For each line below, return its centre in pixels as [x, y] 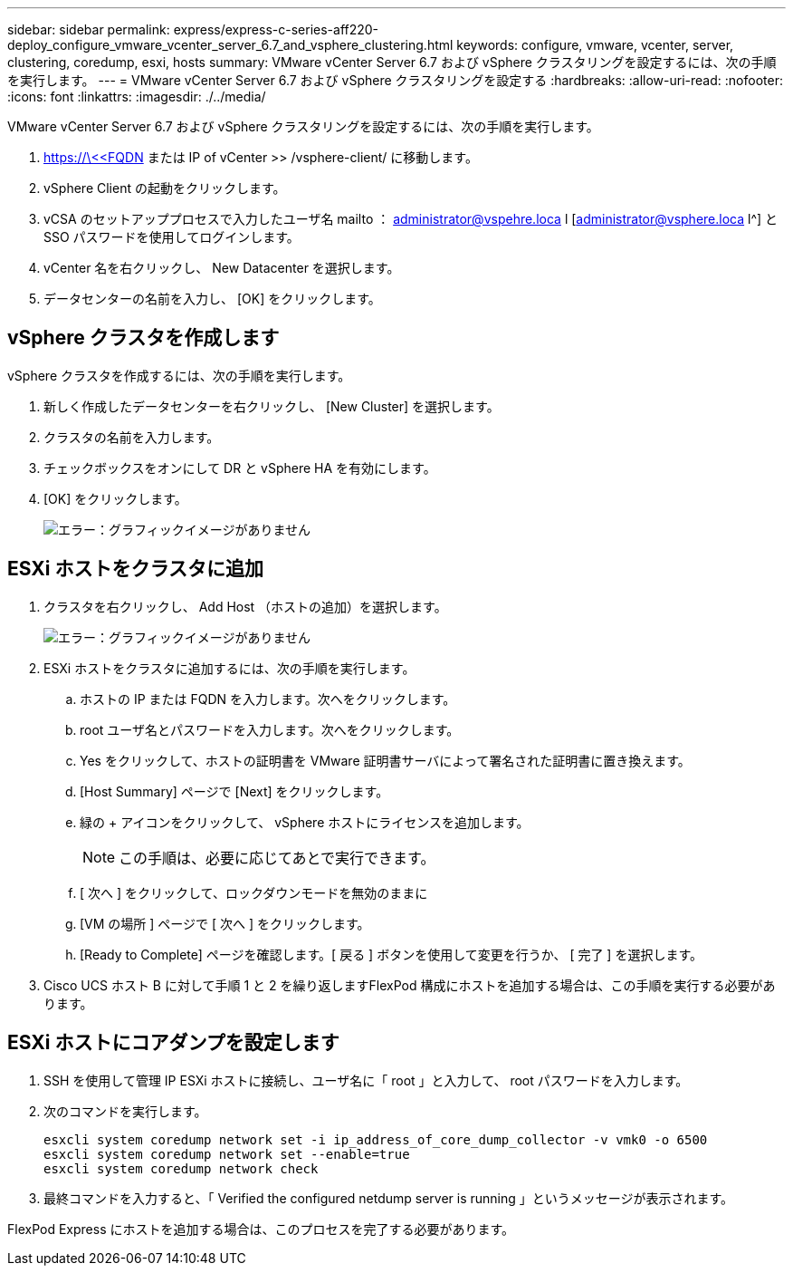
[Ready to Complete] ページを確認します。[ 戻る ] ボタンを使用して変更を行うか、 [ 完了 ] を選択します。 [392, 954]
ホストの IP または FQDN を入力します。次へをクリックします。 [268, 699]
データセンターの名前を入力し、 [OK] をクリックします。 [212, 299]
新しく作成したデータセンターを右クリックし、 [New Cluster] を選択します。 [272, 406]
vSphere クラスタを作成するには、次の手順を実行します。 [179, 375]
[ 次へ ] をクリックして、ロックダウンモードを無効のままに [254, 892]
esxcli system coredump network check [181, 1168]
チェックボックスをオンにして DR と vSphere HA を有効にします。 [240, 468]
